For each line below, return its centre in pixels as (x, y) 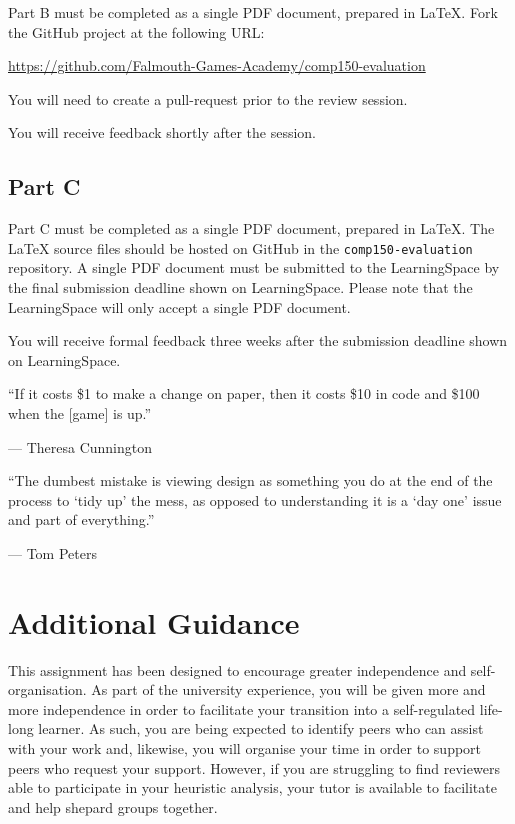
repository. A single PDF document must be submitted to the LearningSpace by (254, 267)
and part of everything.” (81, 519)
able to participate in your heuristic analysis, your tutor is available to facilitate (252, 787)
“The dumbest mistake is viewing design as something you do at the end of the (250, 480)
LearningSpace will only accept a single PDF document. (179, 306)
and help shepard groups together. (113, 806)
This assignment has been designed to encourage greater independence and (237, 669)
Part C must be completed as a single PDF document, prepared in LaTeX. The (251, 228)
